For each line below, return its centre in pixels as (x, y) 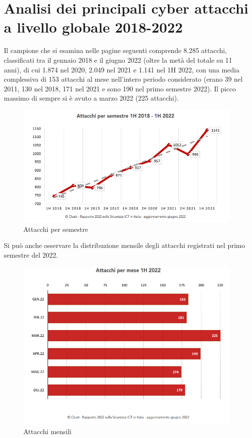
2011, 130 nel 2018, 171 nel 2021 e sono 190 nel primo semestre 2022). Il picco (120, 88)
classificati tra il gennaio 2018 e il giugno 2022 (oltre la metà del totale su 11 (118, 60)
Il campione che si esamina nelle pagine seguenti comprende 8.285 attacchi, (116, 50)
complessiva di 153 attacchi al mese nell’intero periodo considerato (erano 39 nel (123, 79)
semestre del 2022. (31, 254)
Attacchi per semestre (56, 229)
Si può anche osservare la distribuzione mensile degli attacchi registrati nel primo (125, 245)
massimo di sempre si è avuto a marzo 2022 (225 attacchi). (92, 98)
